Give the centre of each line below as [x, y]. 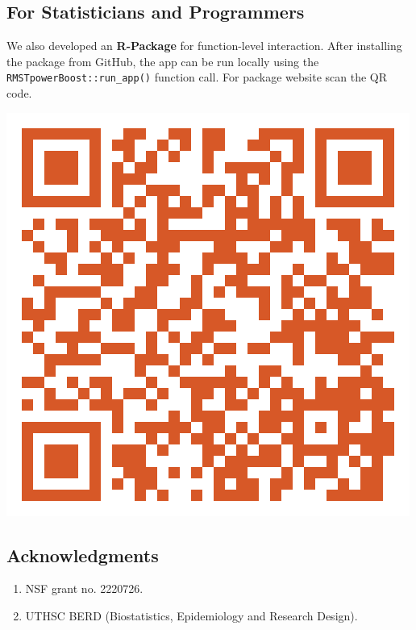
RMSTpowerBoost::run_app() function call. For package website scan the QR [197, 77]
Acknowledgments [83, 555]
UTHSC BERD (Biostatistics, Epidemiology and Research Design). [191, 616]
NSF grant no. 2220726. [84, 588]
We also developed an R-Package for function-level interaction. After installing [204, 46]
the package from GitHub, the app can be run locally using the [163, 61]
